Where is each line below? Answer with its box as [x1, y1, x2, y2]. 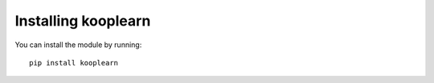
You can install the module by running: [14, 40, 142, 49]
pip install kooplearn [29, 58, 119, 67]
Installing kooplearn [14, 12, 151, 30]
